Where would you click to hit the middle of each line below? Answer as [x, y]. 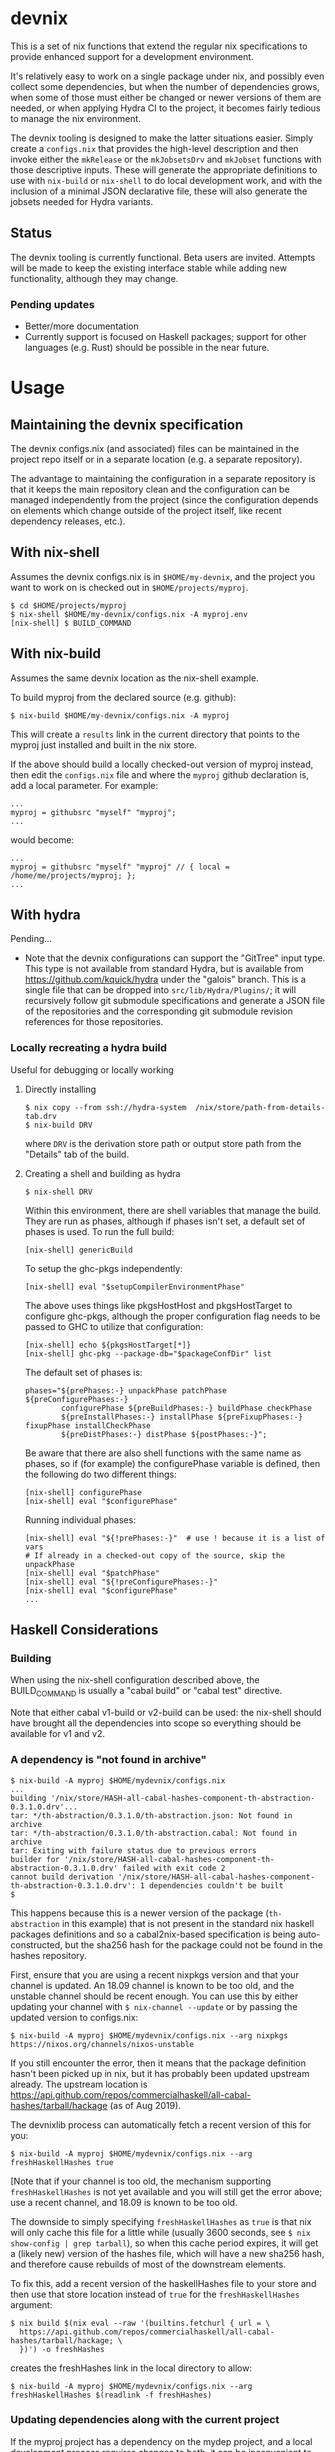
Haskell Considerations [84, 1630]
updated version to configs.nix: [74, 2017]
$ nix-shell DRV [58, 1192]
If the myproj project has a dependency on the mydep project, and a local [161, 2441]
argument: [31, 2304]
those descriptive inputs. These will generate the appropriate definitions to [164, 169]
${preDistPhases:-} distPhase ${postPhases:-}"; [164, 1434]
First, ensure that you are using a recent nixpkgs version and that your [155, 1974]
